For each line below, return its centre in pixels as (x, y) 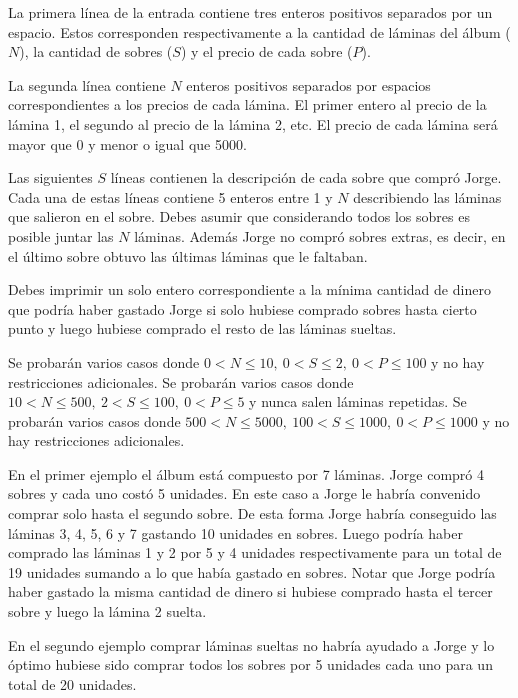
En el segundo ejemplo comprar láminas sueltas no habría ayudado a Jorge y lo (251, 644)
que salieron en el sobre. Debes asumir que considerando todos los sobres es (239, 216)
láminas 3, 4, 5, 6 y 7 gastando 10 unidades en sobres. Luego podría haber (235, 532)
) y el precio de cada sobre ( (266, 51)
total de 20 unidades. (72, 683)
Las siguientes (50, 177)
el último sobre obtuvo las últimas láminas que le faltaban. (188, 255)
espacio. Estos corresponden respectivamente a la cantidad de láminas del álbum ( (259, 31)
